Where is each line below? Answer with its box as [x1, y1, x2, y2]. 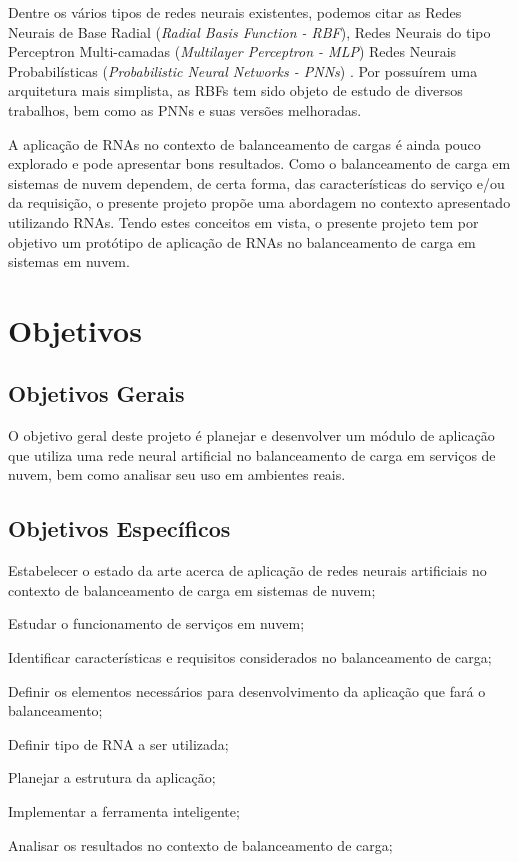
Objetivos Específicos [8, 513, 231, 544]
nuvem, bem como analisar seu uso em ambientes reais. [8, 464, 346, 485]
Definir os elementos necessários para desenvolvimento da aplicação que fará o [8, 680, 486, 701]
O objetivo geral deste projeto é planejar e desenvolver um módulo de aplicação [8, 425, 495, 446]
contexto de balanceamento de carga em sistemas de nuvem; [8, 579, 376, 600]
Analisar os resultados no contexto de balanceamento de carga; [8, 834, 393, 855]
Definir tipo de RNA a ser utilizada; [8, 733, 229, 754]
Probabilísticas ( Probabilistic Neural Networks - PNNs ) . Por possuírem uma [8, 60, 478, 81]
